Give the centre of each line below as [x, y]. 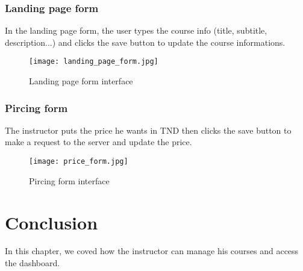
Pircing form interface [69, 180]
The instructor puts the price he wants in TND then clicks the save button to [148, 130]
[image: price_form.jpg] [79, 162]
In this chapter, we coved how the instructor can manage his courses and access [152, 251]
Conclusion [52, 222]
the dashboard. [33, 263]
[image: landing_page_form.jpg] [94, 62]
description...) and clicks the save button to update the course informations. [145, 42]
